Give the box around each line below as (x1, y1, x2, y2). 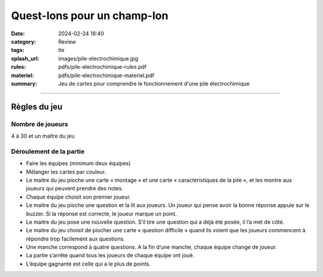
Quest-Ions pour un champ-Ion (11, 9, 169, 22)
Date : (11, 30, 25, 37)
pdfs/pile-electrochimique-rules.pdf (58, 63, 147, 71)
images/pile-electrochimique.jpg (58, 54, 139, 62)
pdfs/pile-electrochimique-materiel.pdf (58, 72, 155, 79)
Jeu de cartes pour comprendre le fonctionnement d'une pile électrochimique (58, 80, 250, 87)
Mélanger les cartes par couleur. (26, 168, 106, 175)
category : (11, 38, 36, 45)
